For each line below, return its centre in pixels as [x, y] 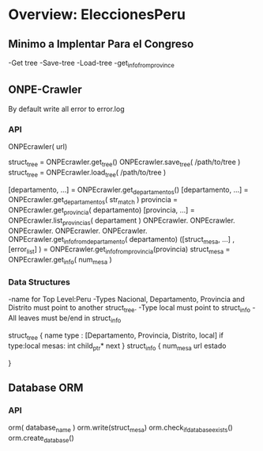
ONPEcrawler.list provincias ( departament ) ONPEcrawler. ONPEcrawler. [122, 221]
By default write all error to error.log [66, 109]
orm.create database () [41, 439]
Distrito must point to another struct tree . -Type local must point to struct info [130, 309]
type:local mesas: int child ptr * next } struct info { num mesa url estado [117, 346]
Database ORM [46, 387]
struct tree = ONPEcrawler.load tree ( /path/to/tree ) [87, 173]
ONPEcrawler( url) [38, 146]
